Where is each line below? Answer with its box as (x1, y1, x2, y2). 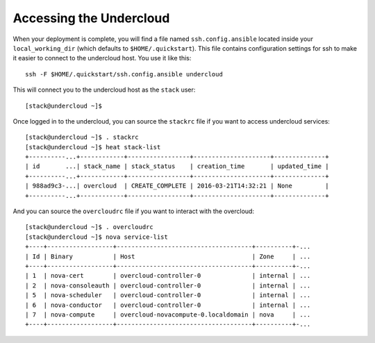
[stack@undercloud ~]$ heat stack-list (25, 143, 161, 151)
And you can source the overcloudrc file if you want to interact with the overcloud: (12, 207, 255, 215)
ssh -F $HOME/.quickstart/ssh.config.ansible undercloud (25, 70, 224, 78)
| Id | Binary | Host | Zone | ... (25, 252, 311, 260)
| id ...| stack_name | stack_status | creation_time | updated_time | (25, 162, 329, 170)
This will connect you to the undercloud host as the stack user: (12, 85, 196, 94)
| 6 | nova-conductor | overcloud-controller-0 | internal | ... (25, 301, 311, 309)
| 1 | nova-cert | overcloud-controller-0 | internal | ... (25, 271, 311, 280)
